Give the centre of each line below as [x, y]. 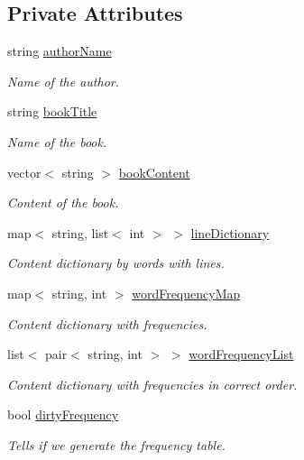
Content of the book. [63, 202]
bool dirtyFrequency [63, 414]
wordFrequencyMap [186, 293]
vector [24, 172]
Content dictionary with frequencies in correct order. [152, 384]
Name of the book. [57, 141]
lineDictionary [230, 232]
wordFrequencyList [241, 354]
